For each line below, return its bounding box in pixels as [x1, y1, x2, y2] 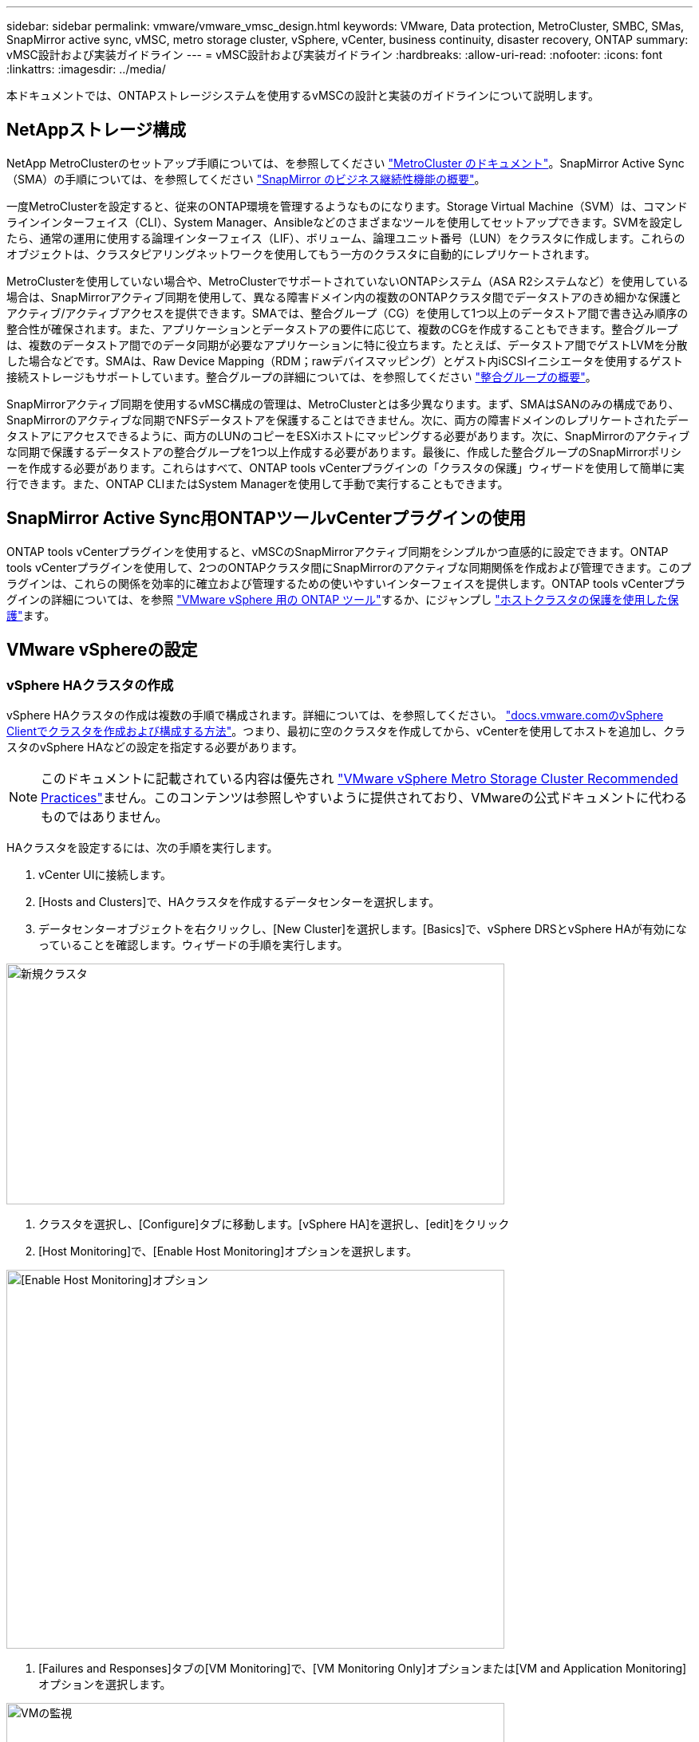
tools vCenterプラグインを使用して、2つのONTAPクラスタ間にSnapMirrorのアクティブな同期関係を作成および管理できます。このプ [6, 560, 692, 574]
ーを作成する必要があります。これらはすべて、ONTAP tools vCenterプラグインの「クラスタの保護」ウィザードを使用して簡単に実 [6, 460, 685, 475]
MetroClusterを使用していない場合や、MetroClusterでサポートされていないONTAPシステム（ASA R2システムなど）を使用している [6, 274, 689, 288]
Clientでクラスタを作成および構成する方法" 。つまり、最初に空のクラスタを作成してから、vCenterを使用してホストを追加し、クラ [6, 723, 685, 738]
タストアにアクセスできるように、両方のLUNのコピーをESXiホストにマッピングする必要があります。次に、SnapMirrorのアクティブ [6, 428, 690, 443]
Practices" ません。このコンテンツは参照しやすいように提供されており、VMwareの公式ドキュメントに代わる [41, 789, 688, 806]
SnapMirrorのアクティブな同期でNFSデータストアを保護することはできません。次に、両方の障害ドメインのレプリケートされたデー [6, 412, 689, 427]
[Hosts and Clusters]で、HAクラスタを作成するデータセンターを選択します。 [38, 894, 440, 908]
